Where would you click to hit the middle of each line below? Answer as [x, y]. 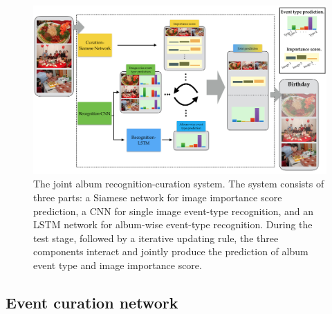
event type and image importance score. [118, 265]
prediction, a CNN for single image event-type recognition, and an [174, 211]
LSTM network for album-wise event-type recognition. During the [173, 224]
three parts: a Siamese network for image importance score [158, 197]
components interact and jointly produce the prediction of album [171, 251]
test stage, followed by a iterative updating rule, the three [156, 238]
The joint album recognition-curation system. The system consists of [179, 184]
